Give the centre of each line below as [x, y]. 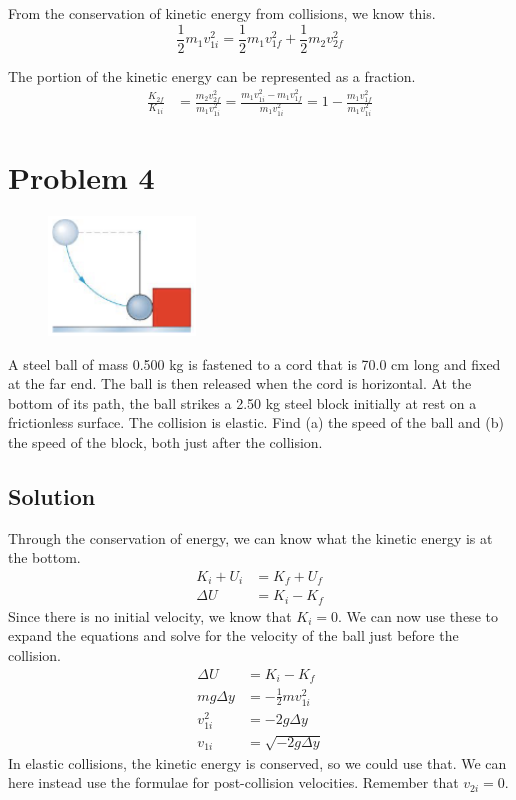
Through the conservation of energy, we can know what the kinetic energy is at [250, 537]
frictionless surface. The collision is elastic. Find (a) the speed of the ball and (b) [256, 422]
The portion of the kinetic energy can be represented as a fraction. [212, 75]
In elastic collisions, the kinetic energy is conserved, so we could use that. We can [257, 762]
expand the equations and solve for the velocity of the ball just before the [233, 635]
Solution [52, 495]
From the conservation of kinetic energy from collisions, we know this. [222, 13]
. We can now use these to [418, 615]
